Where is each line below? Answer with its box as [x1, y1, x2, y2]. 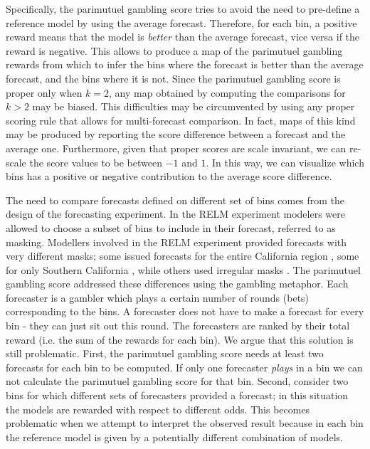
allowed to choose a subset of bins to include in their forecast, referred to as [6, 220, 336, 235]
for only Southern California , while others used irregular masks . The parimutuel [6, 262, 361, 277]
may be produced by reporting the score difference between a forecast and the [6, 127, 346, 142]
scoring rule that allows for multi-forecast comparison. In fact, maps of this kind [6, 112, 356, 127]
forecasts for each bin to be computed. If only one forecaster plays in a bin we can [6, 359, 363, 374]
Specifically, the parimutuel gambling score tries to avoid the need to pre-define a [6, 1, 360, 16]
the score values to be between [29, 154, 162, 169]
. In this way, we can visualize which [206, 154, 364, 169]
